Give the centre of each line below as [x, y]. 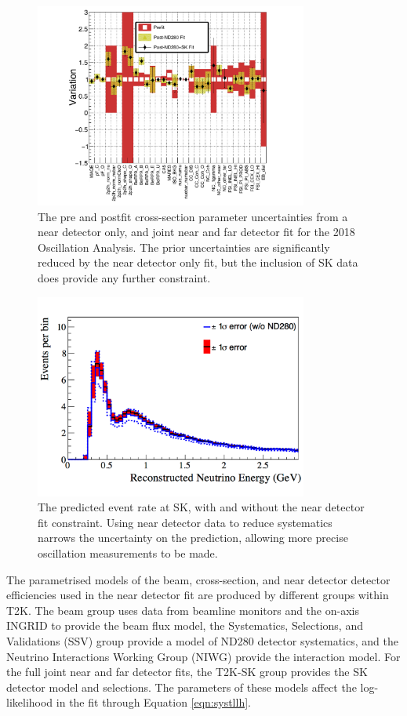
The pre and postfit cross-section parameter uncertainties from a [193, 216]
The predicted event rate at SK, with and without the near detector [201, 507]
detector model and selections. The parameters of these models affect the [182, 687]
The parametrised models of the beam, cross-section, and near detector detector [198, 579]
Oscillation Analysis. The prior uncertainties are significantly [184, 247]
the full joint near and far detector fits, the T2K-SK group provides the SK [187, 672]
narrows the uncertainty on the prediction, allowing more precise [193, 538]
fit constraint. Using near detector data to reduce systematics [185, 522]
